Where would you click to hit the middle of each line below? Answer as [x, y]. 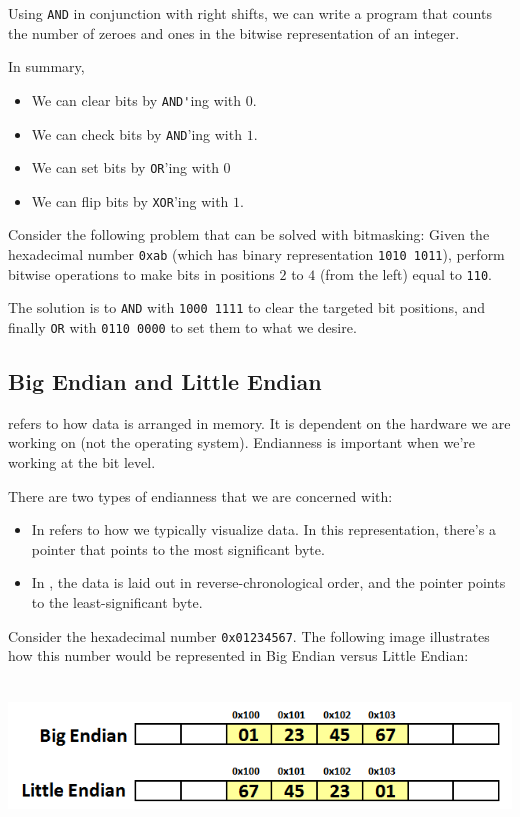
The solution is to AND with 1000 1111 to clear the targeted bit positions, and [247, 307]
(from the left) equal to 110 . [405, 273]
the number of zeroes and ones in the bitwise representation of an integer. [234, 32]
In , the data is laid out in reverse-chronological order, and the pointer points [268, 582]
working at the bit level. [82, 462]
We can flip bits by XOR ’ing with [130, 200]
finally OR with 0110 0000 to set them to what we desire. [182, 327]
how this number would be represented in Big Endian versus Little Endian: [238, 655]
